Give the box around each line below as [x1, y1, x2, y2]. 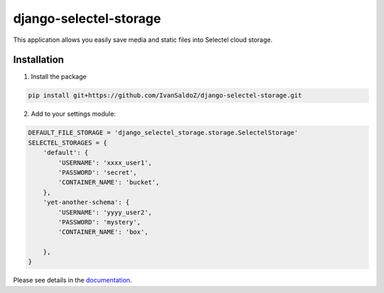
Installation [13, 54, 64, 66]
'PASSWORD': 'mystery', [58, 218, 142, 226]
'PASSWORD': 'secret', [58, 168, 138, 177]
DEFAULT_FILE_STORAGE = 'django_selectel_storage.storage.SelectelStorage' [28, 128, 299, 137]
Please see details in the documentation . [13, 276, 132, 284]
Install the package [31, 72, 87, 81]
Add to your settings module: [31, 110, 117, 118]
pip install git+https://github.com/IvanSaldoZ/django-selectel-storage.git [28, 92, 302, 99]
